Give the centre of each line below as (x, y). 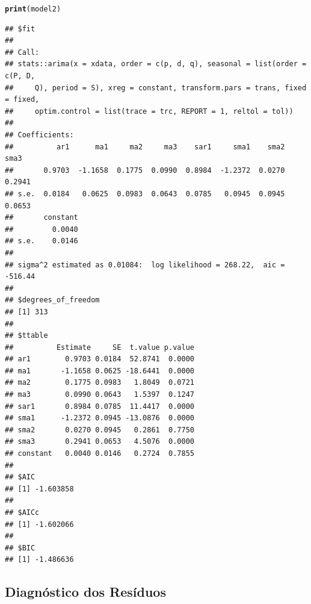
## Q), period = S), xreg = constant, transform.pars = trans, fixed (156, 88)
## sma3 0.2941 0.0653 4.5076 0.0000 (100, 442)
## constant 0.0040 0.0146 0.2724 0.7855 (100, 454)
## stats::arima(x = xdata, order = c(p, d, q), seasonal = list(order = (156, 64)
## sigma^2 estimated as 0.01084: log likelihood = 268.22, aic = (145, 265)
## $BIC (20, 548)
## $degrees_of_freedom (52, 300)
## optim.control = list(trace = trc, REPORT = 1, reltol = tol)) (149, 111)
